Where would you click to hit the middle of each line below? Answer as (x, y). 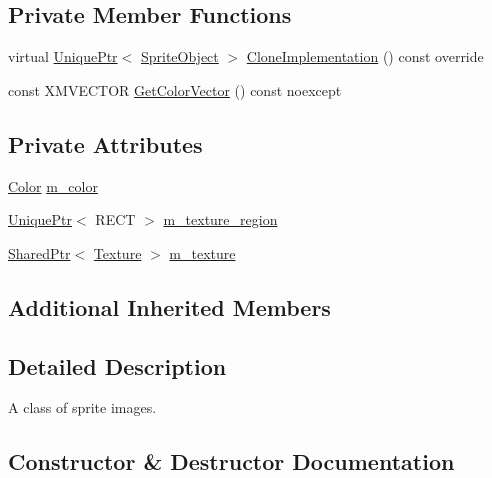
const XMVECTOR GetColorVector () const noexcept (175, 89)
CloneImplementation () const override (365, 56)
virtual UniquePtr (63, 56)
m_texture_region (220, 219)
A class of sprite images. (82, 407)
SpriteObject (179, 56)
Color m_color (53, 185)
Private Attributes (105, 143)
